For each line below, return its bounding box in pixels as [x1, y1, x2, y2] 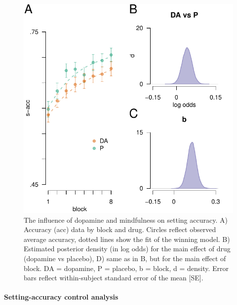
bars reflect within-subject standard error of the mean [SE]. [24, 272, 203, 283]
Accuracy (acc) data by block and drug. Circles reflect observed [24, 224, 216, 235]
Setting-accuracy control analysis [4, 292, 118, 302]
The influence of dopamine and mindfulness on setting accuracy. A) [24, 214, 228, 225]
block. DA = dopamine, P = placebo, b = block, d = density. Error [24, 263, 229, 273]
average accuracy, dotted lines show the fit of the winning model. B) [24, 234, 230, 244]
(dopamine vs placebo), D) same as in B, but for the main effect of [24, 253, 226, 263]
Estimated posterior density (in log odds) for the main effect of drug [24, 243, 231, 254]
